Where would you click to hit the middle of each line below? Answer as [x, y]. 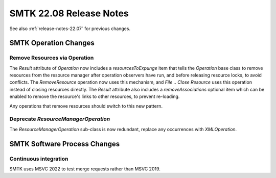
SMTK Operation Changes [52, 43]
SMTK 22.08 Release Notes [69, 13]
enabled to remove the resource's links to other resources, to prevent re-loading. [95, 96]
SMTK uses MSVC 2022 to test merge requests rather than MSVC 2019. [85, 169]
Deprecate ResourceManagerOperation [60, 119]
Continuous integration [39, 159]
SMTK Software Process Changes [65, 144]
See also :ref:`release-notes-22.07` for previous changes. [70, 29]
